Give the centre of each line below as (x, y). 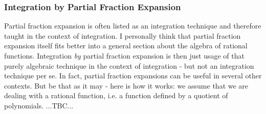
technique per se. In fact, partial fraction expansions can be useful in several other (133, 76)
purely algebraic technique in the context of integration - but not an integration (129, 65)
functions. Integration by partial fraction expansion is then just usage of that (124, 55)
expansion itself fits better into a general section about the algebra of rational (126, 46)
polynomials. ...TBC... (39, 105)
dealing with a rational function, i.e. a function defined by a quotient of (116, 95)
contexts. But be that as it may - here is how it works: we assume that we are (126, 85)
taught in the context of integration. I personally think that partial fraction (123, 35)
